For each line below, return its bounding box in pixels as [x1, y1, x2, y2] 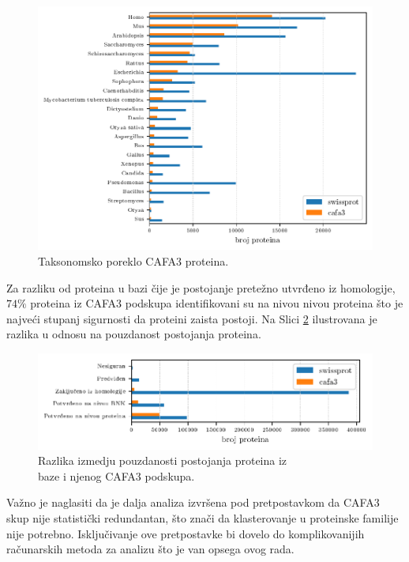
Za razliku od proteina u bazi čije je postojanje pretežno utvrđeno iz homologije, [6, 279, 396, 296]
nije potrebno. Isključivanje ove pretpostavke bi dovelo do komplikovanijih [6, 525, 365, 541]
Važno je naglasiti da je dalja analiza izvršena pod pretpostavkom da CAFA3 [6, 494, 380, 511]
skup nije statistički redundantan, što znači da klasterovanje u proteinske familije [6, 510, 399, 526]
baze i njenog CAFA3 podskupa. [38, 467, 195, 484]
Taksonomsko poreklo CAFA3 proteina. [38, 252, 229, 269]
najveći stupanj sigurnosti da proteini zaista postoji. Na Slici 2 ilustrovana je [6, 310, 377, 326]
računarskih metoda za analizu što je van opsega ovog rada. [6, 541, 295, 557]
